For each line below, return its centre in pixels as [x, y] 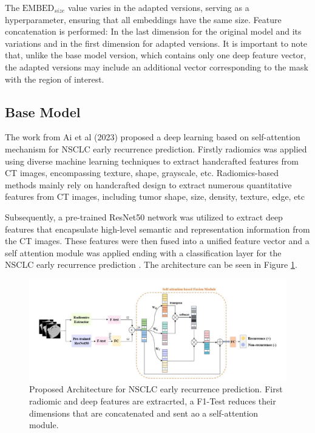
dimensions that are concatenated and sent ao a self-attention [144, 413]
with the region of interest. [55, 79]
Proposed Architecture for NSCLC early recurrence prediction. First [156, 389]
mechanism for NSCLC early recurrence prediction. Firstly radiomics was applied [156, 148]
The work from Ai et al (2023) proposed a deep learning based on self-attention [153, 137]
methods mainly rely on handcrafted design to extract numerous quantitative [148, 184]
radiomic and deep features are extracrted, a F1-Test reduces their [153, 401]
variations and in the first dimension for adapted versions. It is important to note [156, 43]
